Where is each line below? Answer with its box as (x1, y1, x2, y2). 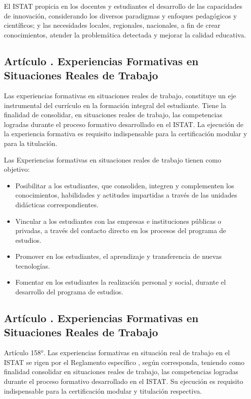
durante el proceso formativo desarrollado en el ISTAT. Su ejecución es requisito (4, 376, 243, 386)
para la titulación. (4, 138, 57, 148)
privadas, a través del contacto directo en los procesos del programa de (15, 225, 226, 236)
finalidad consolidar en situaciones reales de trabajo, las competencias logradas (4, 366, 238, 377)
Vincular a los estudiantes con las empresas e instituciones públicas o (15, 216, 221, 226)
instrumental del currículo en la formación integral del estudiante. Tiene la (4, 100, 226, 110)
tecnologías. (15, 260, 50, 271)
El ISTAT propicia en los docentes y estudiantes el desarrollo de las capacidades (4, 1, 243, 11)
